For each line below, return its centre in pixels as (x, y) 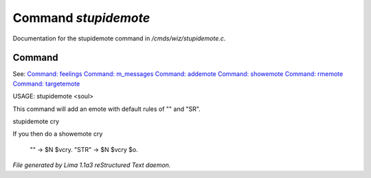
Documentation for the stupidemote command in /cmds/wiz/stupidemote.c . (119, 38)
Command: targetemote (46, 84)
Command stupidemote (81, 18)
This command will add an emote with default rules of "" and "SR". (106, 109)
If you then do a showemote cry (58, 134)
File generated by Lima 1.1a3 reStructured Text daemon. (92, 165)
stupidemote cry (36, 122)
